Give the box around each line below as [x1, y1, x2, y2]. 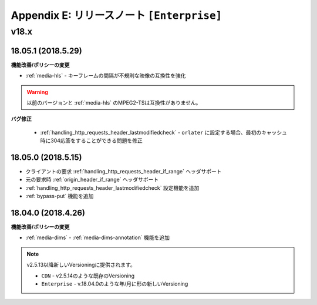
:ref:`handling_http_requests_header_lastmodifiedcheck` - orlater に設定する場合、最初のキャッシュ [40, 129, 287, 136]
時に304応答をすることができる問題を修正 [40, 137, 143, 144]
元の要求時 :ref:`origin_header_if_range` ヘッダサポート [25, 176, 159, 183]
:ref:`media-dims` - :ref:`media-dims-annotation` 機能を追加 [25, 234, 170, 241]
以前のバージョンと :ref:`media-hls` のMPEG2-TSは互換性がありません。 [26, 99, 201, 106]
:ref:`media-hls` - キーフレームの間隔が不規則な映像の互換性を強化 [25, 72, 186, 79]
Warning [26, 88, 48, 95]
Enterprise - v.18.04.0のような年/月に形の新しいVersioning [41, 280, 188, 287]
